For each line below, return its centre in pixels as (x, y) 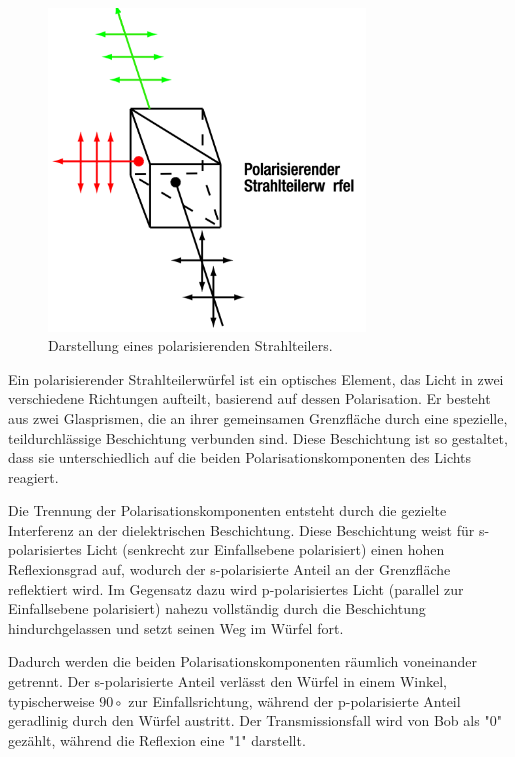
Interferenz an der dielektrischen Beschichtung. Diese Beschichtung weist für (241, 529)
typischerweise (51, 700)
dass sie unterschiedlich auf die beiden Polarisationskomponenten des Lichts (240, 457)
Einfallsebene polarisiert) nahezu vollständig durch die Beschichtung (217, 608)
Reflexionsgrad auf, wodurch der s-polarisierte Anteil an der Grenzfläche (229, 569)
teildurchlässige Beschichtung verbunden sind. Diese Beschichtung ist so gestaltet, (258, 437)
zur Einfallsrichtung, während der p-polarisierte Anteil (294, 700)
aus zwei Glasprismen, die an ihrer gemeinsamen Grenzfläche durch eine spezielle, (258, 417)
